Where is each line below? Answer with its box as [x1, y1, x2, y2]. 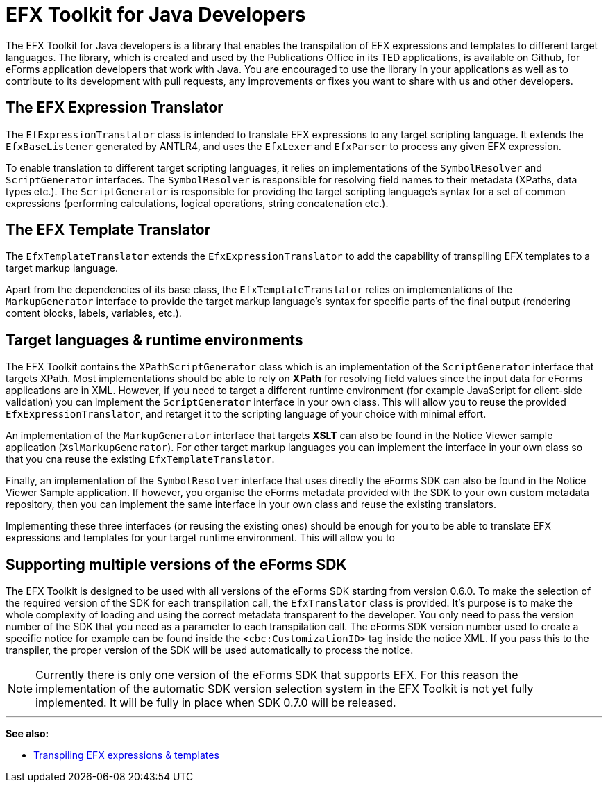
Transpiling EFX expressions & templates [33, 749, 219, 762]
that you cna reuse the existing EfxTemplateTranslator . [6, 453, 275, 466]
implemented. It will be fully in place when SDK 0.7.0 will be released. [35, 696, 396, 710]
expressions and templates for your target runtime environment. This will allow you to [6, 532, 395, 544]
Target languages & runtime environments [6, 331, 303, 349]
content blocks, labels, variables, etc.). [6, 307, 182, 320]
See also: [6, 728, 49, 740]
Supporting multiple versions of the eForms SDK [6, 555, 347, 573]
